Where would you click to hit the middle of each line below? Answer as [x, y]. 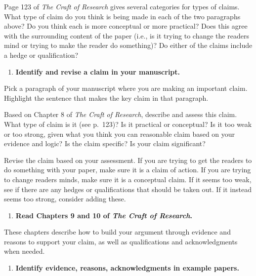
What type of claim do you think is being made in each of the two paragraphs [122, 16]
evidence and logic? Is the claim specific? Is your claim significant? [105, 143]
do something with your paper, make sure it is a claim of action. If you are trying [128, 170]
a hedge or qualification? [41, 55]
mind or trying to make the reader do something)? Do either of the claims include [128, 45]
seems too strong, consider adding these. [65, 199]
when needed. [24, 251]
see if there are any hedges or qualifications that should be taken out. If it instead [128, 189]
